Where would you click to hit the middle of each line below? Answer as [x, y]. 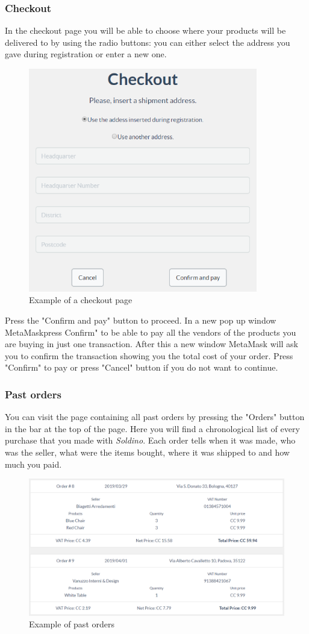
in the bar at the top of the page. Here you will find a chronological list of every [152, 428]
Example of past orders [72, 624]
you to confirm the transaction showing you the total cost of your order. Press [149, 355]
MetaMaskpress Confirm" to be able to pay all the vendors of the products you [151, 332]
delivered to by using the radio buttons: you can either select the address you [148, 42]
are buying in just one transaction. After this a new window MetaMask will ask [152, 344]
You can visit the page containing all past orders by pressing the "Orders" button [155, 417]
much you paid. [33, 464]
